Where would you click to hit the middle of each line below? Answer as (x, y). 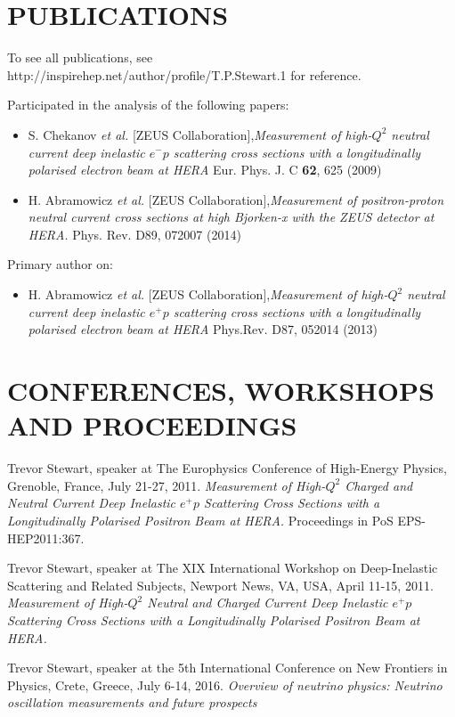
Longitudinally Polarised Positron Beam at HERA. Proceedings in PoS (200, 520)
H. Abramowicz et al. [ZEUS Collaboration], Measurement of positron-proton (236, 199)
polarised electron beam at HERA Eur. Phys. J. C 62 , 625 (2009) (205, 170)
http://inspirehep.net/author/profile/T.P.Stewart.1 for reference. (184, 74)
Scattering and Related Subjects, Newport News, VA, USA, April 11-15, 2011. (220, 585)
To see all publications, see (80, 57)
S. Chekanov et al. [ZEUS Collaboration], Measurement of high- (200, 134)
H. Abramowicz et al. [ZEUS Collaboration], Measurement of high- (208, 294)
